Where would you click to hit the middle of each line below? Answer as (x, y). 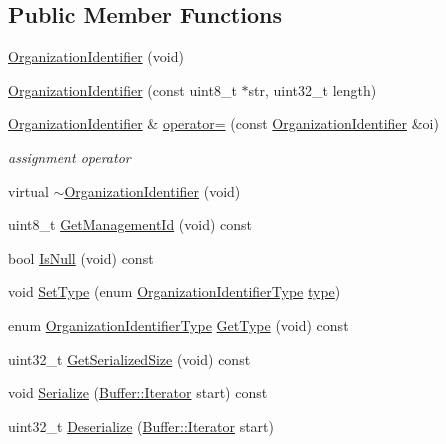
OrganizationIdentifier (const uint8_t (122, 89)
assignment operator (69, 156)
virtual (28, 190)
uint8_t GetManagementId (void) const (130, 224)
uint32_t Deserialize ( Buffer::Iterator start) (141, 425)
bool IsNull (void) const (81, 257)
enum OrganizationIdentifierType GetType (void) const (178, 324)
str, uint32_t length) (312, 89)
